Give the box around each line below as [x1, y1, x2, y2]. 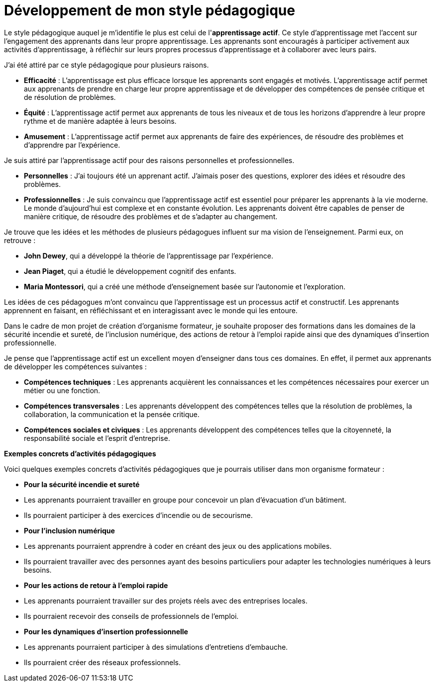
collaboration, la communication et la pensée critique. [24, 410, 200, 419]
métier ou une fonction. [24, 386, 101, 395]
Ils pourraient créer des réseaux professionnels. [24, 658, 181, 667]
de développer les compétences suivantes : [4, 362, 147, 371]
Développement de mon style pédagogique [4, 2, 295, 19]
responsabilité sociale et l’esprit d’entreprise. [24, 433, 170, 442]
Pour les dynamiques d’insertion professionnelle [24, 627, 188, 636]
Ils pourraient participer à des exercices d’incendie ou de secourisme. [24, 511, 253, 519]
